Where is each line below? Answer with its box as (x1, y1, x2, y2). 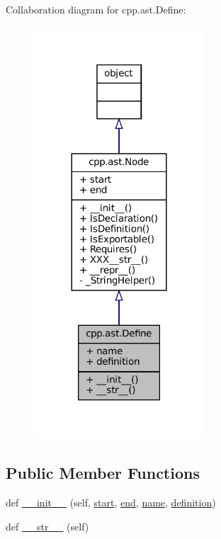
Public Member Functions (6, 462, 200, 484)
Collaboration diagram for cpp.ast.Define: (6, 2, 186, 16)
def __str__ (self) (6, 518, 89, 533)
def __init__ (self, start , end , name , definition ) (6, 495, 216, 510)
